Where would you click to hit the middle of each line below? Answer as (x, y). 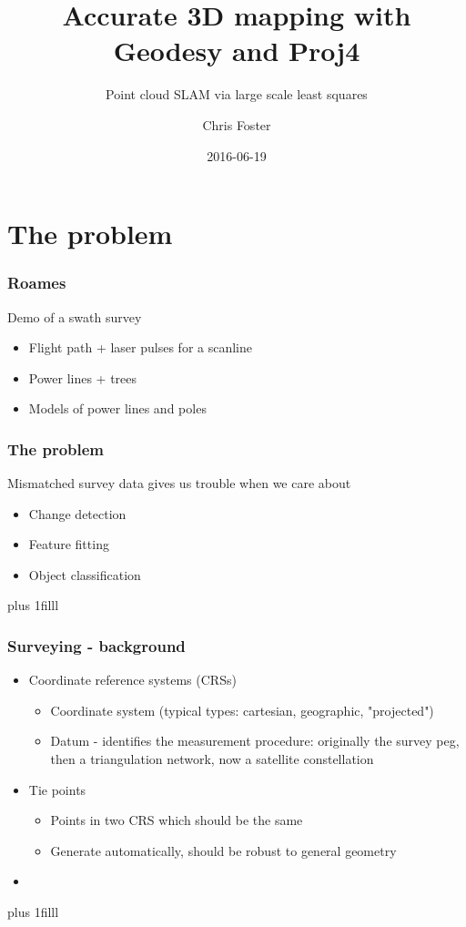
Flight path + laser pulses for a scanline (140, 347)
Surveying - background (96, 645)
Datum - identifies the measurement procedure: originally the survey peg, (255, 741)
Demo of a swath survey (75, 316)
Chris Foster (237, 124)
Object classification (85, 574)
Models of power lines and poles (117, 408)
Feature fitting (69, 544)
